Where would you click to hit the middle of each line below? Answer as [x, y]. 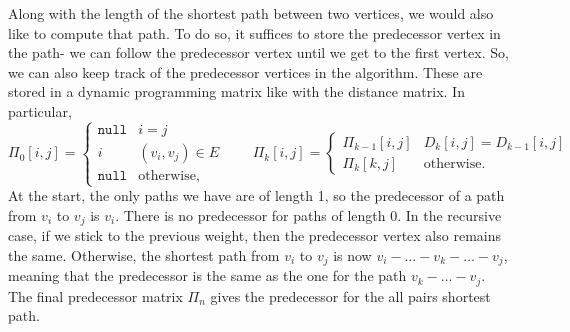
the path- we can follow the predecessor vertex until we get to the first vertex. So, [258, 52]
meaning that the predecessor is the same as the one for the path [207, 275]
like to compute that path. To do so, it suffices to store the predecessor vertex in [254, 32]
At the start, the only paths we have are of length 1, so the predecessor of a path [256, 195]
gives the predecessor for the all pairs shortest [350, 295]
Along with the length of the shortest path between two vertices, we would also [251, 13]
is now [352, 254]
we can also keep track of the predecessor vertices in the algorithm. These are [245, 71]
